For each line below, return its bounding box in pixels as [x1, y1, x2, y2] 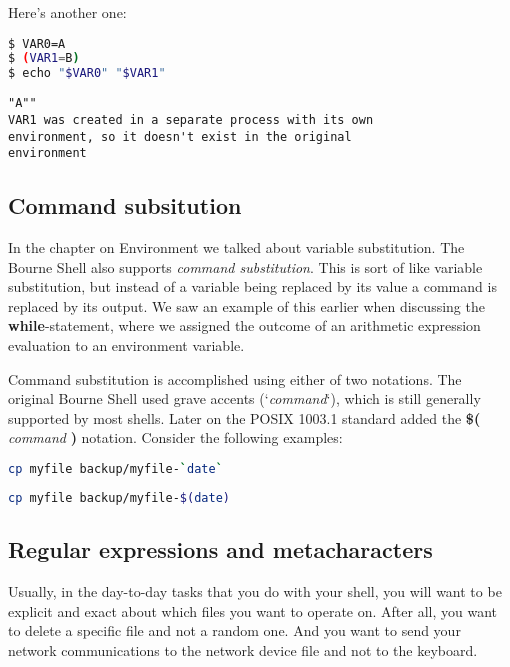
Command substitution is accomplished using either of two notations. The [8, 368, 462, 389]
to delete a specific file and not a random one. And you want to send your [8, 620, 461, 641]
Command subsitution [8, 190, 242, 221]
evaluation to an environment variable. [8, 335, 245, 356]
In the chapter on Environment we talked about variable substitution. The [8, 237, 465, 258]
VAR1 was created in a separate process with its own [8, 112, 374, 127]
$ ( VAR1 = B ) [8, 51, 80, 66]
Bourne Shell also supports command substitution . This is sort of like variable [8, 256, 483, 277]
